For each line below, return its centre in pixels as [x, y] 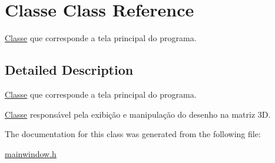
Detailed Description [69, 70]
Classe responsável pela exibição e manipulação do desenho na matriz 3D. [138, 114]
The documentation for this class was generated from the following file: [133, 134]
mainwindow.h [31, 153]
